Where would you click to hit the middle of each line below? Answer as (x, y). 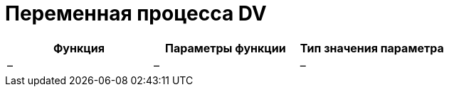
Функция (79, 48)
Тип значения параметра (372, 48)
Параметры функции (225, 48)
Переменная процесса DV (136, 13)
